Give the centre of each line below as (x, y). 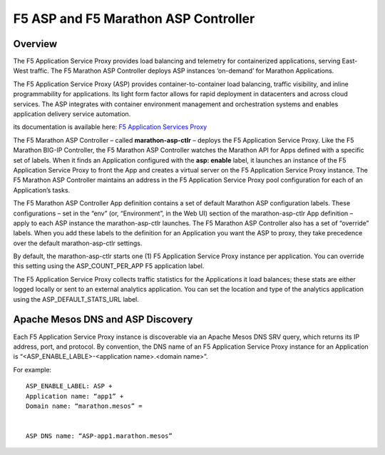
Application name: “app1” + (75, 396)
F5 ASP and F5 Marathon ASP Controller (134, 19)
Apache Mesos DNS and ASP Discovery (103, 320)
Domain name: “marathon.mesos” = (84, 406)
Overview (35, 44)
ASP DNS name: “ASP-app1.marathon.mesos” (99, 436)
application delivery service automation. (72, 114)
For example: (32, 369)
